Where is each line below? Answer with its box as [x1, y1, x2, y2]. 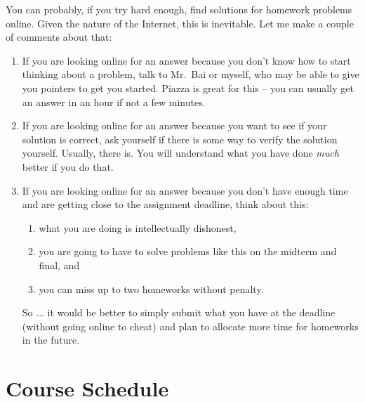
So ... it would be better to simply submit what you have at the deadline [22, 305, 336, 320]
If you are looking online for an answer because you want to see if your [22, 118, 327, 133]
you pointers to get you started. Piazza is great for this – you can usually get [22, 80, 354, 95]
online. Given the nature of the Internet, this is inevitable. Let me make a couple [6, 15, 354, 30]
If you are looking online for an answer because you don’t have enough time [22, 183, 348, 197]
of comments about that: [6, 30, 112, 44]
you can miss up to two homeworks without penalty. [39, 281, 264, 296]
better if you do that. [22, 159, 114, 174]
